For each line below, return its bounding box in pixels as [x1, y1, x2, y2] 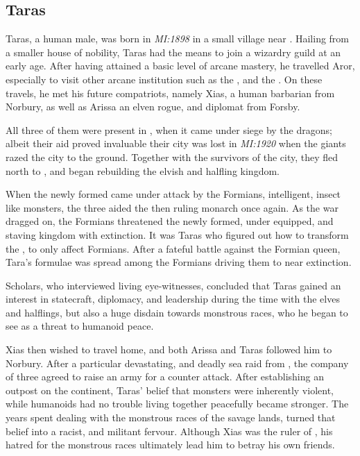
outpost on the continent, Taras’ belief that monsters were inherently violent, [6, 382, 334, 397]
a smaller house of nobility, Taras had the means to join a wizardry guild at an [6, 44, 341, 59]
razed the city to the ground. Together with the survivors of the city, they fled [6, 149, 338, 164]
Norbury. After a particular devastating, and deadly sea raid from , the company [6, 355, 349, 370]
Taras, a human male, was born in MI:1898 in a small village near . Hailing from [6, 31, 350, 46]
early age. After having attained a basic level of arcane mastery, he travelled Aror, [6, 58, 355, 73]
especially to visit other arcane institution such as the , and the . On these [6, 71, 323, 86]
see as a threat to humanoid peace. [6, 319, 154, 333]
